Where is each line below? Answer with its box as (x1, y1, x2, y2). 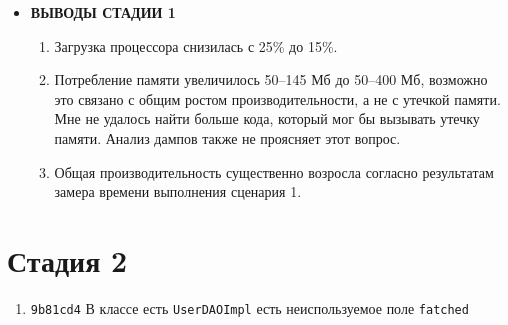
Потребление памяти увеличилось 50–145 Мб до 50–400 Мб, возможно (54, 69, 488, 90)
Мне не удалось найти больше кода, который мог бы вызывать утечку (54, 108, 480, 129)
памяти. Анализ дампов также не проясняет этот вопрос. (54, 127, 401, 148)
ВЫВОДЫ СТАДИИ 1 (30, 2, 176, 22)
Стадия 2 (7, 239, 128, 280)
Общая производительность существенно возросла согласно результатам (54, 161, 494, 182)
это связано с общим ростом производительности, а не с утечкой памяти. (54, 88, 501, 109)
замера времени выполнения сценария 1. (54, 181, 302, 202)
